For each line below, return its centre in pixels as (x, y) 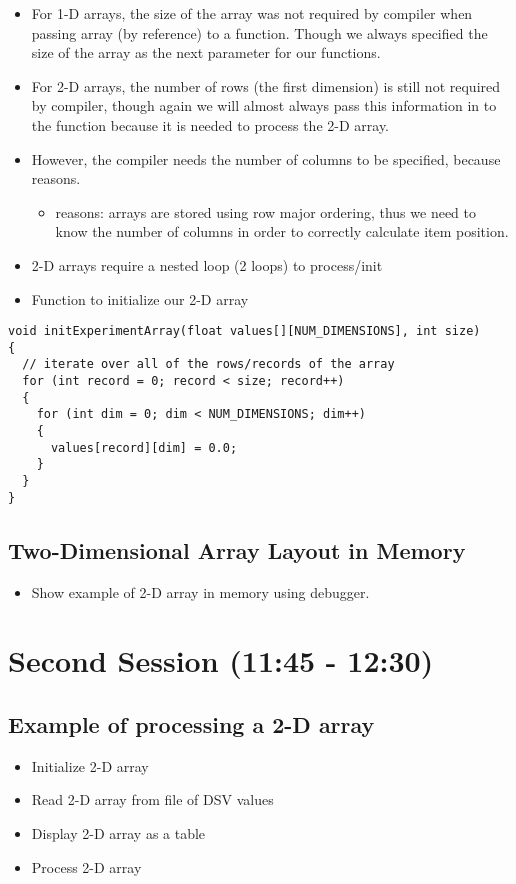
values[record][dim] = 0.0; (144, 447)
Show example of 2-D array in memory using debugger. (200, 591)
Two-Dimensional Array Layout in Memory (237, 549)
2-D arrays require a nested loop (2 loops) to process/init (207, 264)
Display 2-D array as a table (118, 832)
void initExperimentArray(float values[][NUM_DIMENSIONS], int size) (244, 331)
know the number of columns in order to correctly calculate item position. (282, 231)
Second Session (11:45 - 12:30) (221, 660)
